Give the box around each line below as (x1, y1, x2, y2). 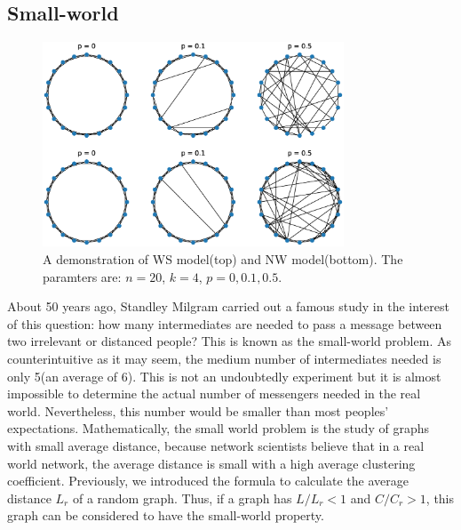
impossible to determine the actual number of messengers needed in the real (7, 384, 421, 403)
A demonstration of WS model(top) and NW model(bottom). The (43, 250, 403, 268)
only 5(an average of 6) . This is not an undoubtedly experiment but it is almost (7, 366, 441, 385)
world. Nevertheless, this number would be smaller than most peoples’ (7, 401, 389, 420)
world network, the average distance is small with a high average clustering (7, 454, 416, 472)
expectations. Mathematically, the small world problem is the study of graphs (7, 419, 429, 438)
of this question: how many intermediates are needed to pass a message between (7, 314, 442, 333)
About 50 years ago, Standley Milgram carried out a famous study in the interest (7, 297, 449, 316)
